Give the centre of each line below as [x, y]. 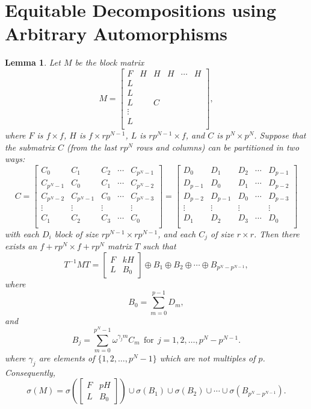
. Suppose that [280, 135]
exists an [21, 246]
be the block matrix [109, 62]
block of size [76, 233]
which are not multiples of [208, 357]
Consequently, [30, 372]
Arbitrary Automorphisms [116, 33]
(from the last [92, 147]
